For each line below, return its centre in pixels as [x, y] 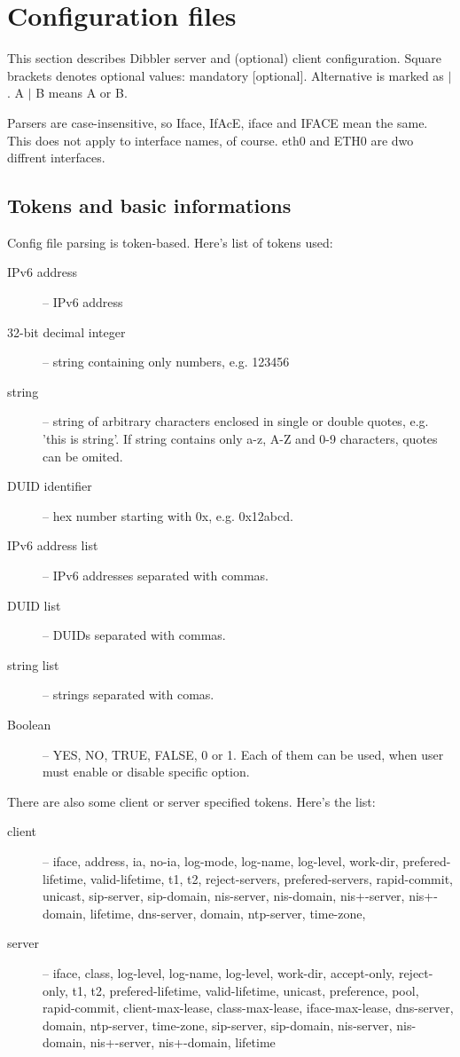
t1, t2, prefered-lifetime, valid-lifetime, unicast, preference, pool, [246, 990]
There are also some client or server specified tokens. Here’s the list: [191, 801]
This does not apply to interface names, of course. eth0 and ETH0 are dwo [211, 140]
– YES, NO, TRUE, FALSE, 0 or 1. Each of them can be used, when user [243, 754]
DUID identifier [50, 486]
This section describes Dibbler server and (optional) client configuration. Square [225, 58]
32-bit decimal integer [66, 331]
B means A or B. [82, 93]
